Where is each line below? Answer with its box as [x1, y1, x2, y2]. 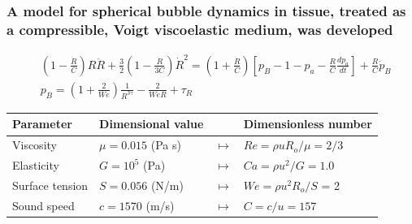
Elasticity [12, 157, 59, 174]
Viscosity [12, 136, 57, 153]
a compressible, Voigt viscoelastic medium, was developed [7, 19, 393, 39]
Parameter [12, 115, 72, 132]
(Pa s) [150, 136, 181, 153]
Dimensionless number [243, 115, 372, 132]
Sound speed [12, 196, 75, 213]
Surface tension [12, 176, 89, 193]
